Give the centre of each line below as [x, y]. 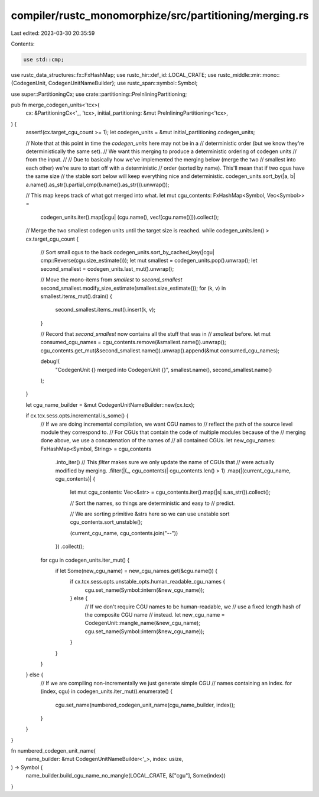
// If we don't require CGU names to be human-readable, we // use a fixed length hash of [193, 607]
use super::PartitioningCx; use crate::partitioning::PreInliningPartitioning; [99, 94]
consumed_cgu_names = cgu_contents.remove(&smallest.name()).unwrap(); [134, 342]
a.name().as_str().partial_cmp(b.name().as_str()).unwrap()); [97, 184]
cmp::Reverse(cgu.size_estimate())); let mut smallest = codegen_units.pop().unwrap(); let [149, 261]
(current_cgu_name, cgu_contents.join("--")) [124, 533]
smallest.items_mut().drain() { [76, 296]
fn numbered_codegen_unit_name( [53, 751]
